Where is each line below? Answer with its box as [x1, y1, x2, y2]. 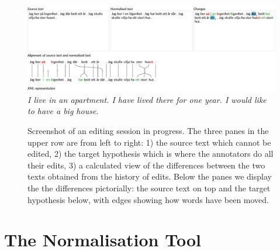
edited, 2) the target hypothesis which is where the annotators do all [27, 147, 274, 160]
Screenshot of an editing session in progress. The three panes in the [27, 125, 269, 137]
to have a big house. [27, 105, 99, 117]
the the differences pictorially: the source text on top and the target [27, 181, 271, 194]
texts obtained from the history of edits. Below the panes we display [27, 170, 272, 183]
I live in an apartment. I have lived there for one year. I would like [27, 93, 267, 105]
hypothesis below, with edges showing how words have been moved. [27, 193, 269, 205]
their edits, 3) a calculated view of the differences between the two [27, 159, 265, 171]
